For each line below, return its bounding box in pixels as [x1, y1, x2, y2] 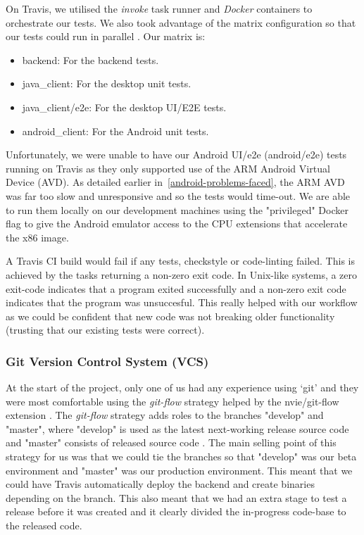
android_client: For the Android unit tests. [22, 123, 209, 138]
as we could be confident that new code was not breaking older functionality [6, 308, 335, 323]
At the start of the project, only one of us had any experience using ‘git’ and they [6, 380, 359, 395]
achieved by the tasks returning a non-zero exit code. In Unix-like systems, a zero [6, 267, 358, 282]
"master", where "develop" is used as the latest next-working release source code [6, 421, 349, 436]
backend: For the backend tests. [22, 52, 159, 67]
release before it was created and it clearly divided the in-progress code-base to [6, 504, 346, 519]
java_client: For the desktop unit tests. [22, 76, 192, 91]
